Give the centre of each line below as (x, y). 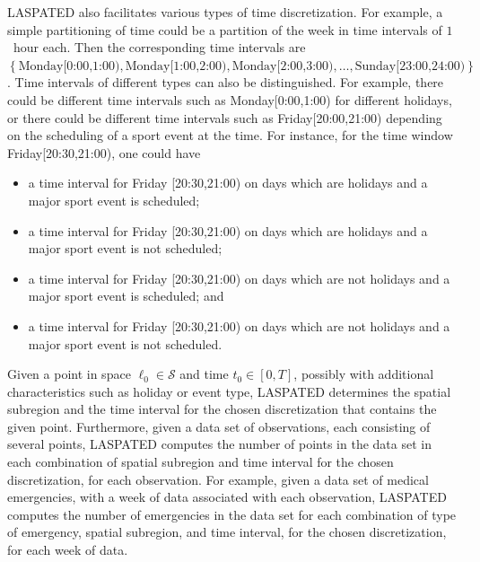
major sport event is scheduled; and (126, 296)
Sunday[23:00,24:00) (410, 66)
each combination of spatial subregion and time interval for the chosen (201, 462)
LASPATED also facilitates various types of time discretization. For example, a (225, 12)
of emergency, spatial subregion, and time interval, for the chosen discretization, (227, 532)
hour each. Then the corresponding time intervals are (159, 47)
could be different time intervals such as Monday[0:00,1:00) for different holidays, (230, 99)
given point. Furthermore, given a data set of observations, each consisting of (219, 426)
